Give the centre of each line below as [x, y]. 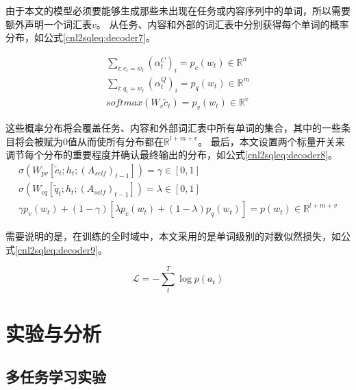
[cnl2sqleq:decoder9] [57, 249]
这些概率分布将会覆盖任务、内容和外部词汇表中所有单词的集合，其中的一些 [173, 128]
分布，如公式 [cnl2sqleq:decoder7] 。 [81, 37]
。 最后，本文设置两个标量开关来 [271, 141]
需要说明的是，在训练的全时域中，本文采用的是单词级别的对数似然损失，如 [173, 236]
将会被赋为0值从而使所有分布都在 [89, 141]
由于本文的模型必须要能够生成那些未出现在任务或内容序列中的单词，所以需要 [178, 10]
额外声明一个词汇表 [49, 24]
